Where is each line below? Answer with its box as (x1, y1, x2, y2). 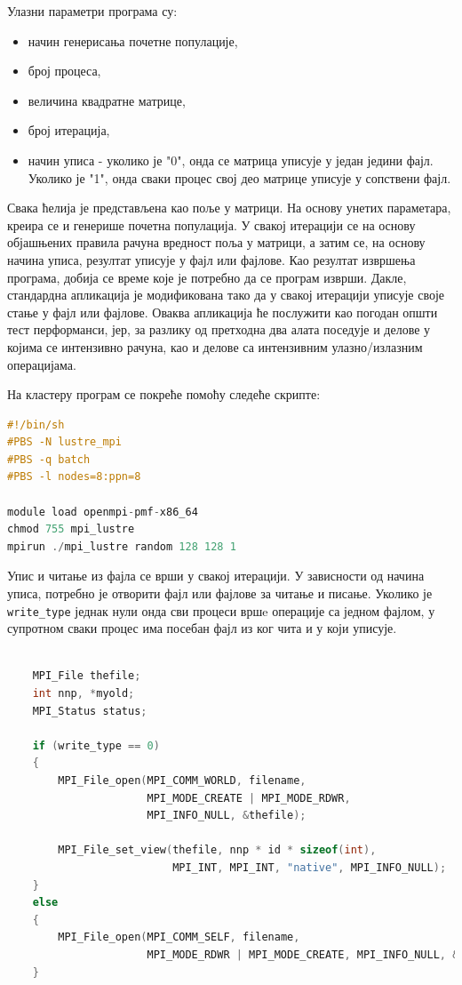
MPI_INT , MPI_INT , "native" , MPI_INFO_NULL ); (172, 861, 447, 874)
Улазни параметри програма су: (7, 2, 178, 20)
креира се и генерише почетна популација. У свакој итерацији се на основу (7, 215, 416, 234)
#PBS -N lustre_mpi (7, 436, 122, 449)
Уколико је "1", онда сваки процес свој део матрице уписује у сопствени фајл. (28, 168, 451, 187)
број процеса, (28, 61, 101, 80)
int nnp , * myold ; (32, 687, 135, 701)
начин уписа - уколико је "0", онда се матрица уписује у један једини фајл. (28, 150, 434, 169)
